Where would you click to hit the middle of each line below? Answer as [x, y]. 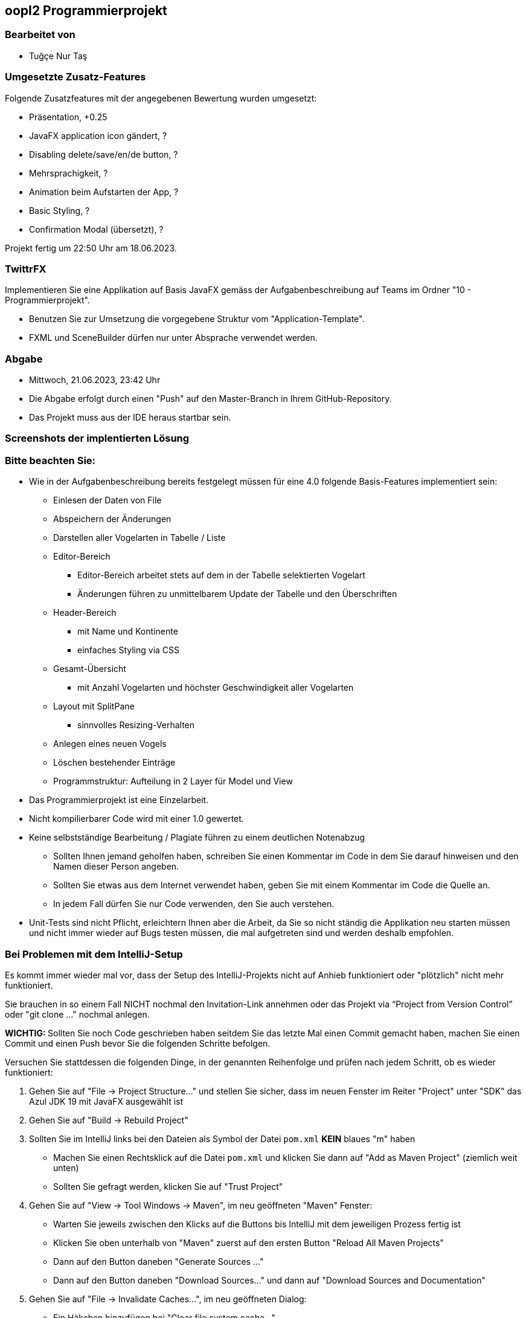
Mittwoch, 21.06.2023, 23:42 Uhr [95, 380]
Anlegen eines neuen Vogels [110, 744]
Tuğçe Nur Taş [58, 56]
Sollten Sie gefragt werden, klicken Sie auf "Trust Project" [168, 1186]
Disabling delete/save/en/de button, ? [104, 154]
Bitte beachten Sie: [50, 460]
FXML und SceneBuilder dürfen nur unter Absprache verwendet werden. [173, 338]
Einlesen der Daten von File [107, 500]
